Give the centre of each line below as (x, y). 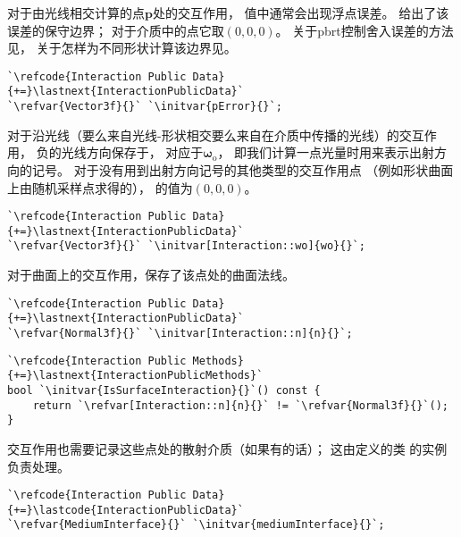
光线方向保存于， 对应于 (132, 152)
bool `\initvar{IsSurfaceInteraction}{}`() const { (164, 390)
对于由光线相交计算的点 (76, 13)
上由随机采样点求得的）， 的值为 (100, 187)
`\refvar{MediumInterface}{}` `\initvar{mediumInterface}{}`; (196, 525)
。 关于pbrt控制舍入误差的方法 (365, 30)
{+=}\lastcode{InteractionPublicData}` (126, 510)
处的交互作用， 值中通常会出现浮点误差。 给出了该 (301, 13)
